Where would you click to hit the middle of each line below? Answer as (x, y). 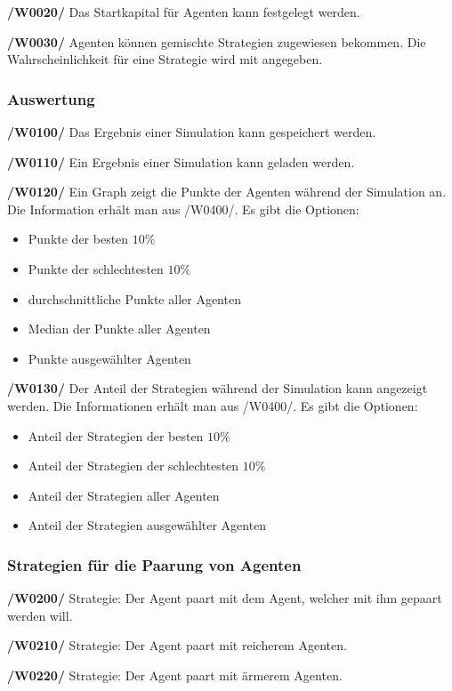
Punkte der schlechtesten (96, 268)
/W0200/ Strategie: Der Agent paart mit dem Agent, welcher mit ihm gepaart (225, 598)
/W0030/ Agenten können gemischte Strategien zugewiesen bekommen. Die (217, 41)
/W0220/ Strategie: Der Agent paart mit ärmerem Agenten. (175, 675)
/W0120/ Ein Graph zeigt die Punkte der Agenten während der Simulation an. (227, 192)
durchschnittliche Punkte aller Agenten (134, 298)
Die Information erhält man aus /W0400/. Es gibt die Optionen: (183, 209)
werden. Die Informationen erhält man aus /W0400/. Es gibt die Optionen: (213, 405)
